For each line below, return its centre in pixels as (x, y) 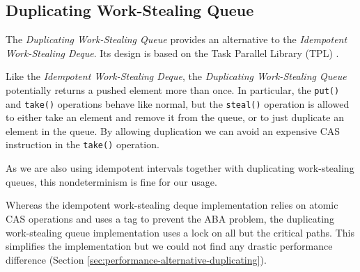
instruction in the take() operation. (83, 144)
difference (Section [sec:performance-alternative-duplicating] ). (136, 259)
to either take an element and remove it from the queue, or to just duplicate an (175, 117)
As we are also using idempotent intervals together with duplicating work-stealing (180, 168)
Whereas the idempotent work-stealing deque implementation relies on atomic (172, 205)
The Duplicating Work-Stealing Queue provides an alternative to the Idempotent (177, 39)
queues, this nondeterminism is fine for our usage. (111, 181)
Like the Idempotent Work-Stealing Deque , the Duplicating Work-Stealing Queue (176, 76)
